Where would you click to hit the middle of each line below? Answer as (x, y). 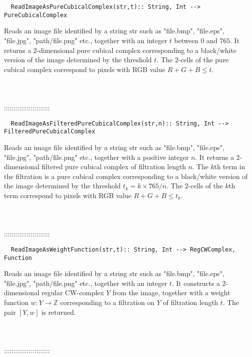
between (186, 40)
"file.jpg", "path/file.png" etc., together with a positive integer (96, 157)
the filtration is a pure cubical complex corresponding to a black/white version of (126, 176)
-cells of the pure (203, 60)
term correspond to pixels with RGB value (68, 195)
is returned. (59, 312)
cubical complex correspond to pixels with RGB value (85, 69)
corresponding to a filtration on (107, 302)
